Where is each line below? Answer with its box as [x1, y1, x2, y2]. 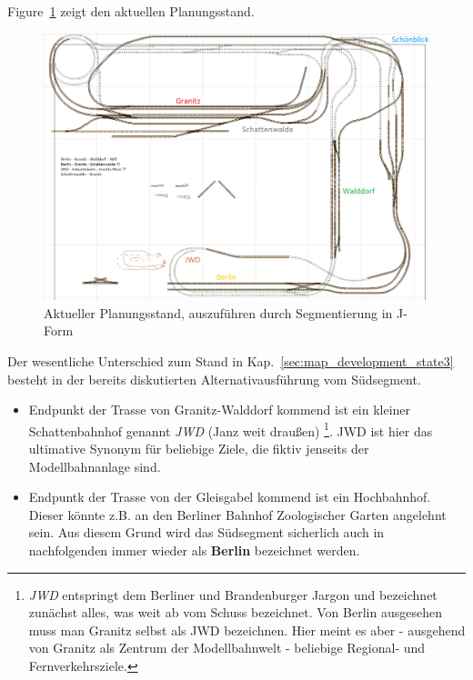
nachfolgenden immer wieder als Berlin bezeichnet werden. [28, 540, 360, 559]
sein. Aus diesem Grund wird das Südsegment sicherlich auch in [28, 523, 385, 542]
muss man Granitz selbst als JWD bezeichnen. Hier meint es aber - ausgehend [28, 620, 466, 639]
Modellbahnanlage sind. [28, 456, 161, 475]
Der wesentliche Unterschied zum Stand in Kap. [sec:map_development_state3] [7, 351, 454, 370]
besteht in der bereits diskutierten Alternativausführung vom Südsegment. [7, 369, 421, 388]
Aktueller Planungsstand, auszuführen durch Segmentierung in [44, 303, 393, 322]
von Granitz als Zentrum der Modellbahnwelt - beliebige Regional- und [28, 638, 426, 657]
